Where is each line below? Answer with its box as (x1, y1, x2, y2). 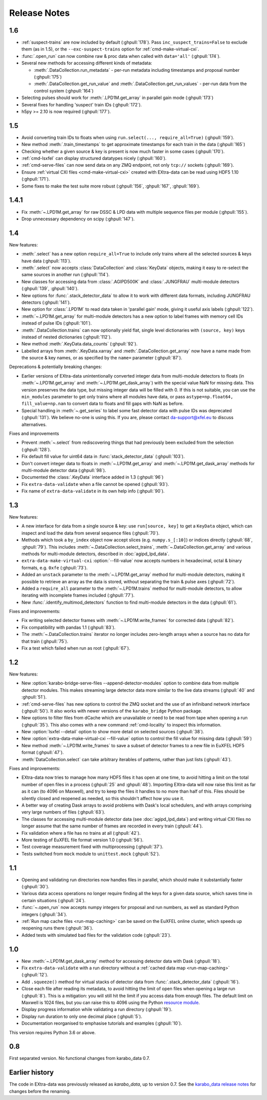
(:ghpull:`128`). (21, 446, 51, 452)
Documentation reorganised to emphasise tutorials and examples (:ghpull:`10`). (21, 1020, 182, 1026)
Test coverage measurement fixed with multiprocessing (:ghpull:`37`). (21, 844, 164, 850)
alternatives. (21, 421, 47, 428)
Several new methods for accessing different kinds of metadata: (21, 60, 152, 66)
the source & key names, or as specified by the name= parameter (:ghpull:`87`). (21, 355, 182, 361)
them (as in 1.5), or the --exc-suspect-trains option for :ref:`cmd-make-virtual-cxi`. (21, 46, 199, 52)
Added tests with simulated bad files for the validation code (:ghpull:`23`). (21, 932, 172, 938)
